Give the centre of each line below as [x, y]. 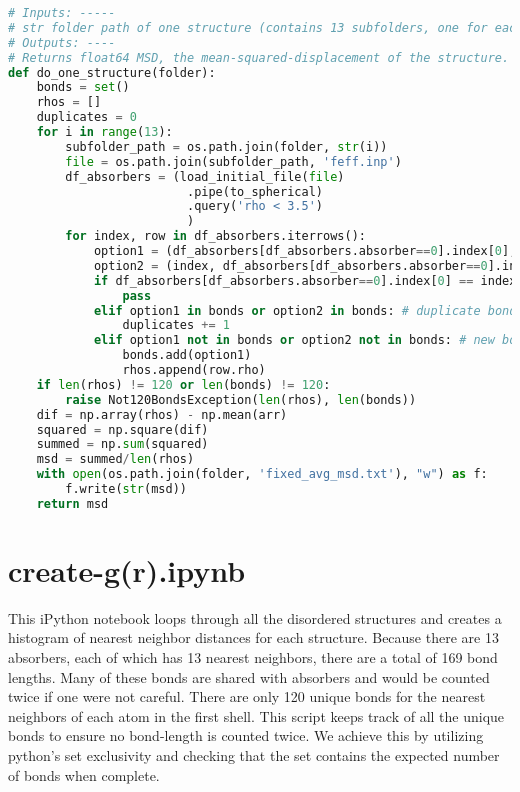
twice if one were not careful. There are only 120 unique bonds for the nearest [247, 696]
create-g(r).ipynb [127, 569]
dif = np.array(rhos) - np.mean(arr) [162, 414]
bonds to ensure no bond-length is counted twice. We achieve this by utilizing [246, 735]
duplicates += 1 [176, 325]
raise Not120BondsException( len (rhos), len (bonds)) [241, 399]
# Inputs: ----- [62, 13]
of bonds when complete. [84, 774]
